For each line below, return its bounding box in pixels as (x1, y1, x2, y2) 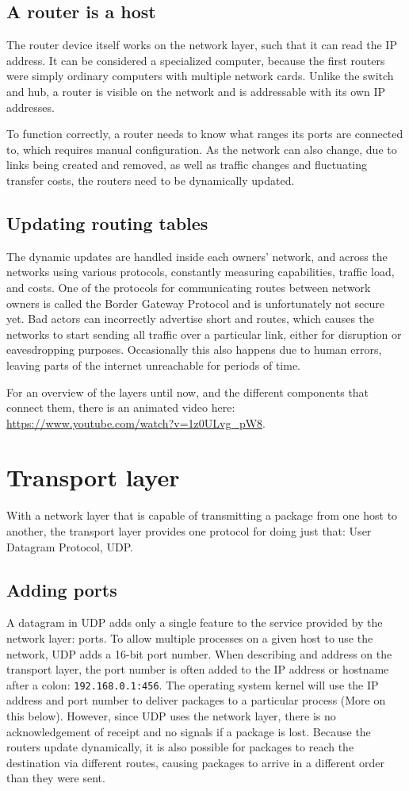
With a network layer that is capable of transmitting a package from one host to (6, 507, 398, 524)
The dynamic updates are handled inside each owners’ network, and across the (6, 248, 388, 264)
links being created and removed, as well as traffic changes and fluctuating (6, 156, 368, 173)
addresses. (6, 98, 55, 115)
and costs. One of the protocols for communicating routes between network (6, 278, 371, 295)
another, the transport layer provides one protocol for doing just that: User (6, 523, 372, 539)
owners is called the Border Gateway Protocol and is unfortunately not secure (6, 294, 385, 311)
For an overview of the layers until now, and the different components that (6, 383, 369, 400)
